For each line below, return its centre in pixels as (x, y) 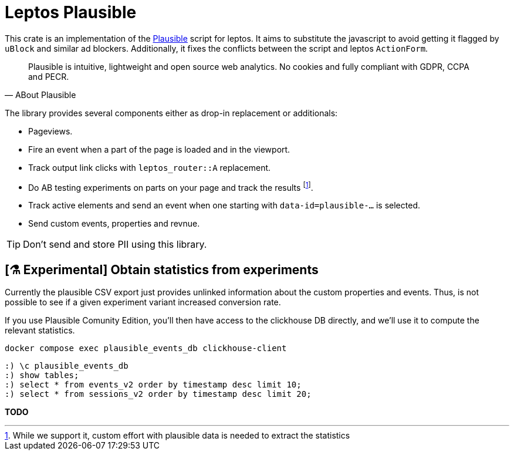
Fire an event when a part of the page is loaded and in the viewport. (159, 149)
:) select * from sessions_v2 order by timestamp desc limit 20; (158, 394)
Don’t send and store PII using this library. (115, 245)
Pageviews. (50, 131)
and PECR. (49, 76)
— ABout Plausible (40, 95)
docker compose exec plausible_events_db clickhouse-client (146, 348)
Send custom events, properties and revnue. (114, 224)
